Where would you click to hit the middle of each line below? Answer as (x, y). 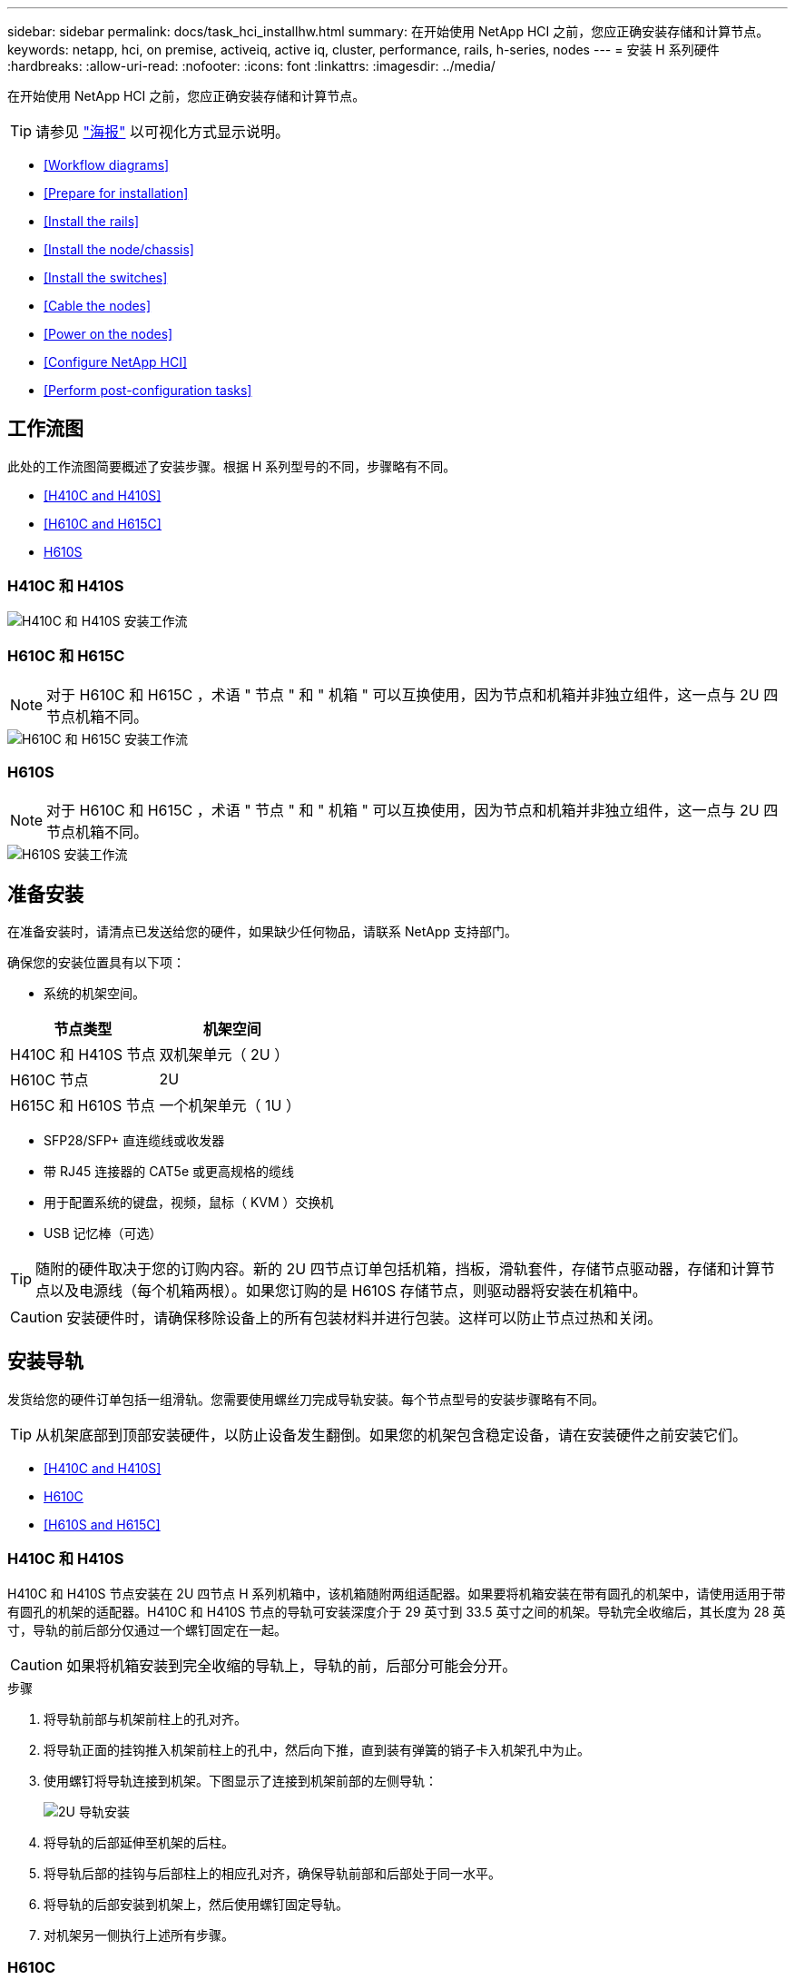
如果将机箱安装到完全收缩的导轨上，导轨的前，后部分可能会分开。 (292, 1665)
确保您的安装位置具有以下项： (96, 962)
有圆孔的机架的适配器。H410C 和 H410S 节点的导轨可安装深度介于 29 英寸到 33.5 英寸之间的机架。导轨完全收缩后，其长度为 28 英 (397, 1611)
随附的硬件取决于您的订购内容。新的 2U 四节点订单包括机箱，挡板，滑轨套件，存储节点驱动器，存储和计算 (398, 1268)
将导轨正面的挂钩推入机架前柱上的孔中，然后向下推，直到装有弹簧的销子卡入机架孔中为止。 (317, 1749)
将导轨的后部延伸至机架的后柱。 (139, 1842)
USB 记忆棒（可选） (103, 1233)
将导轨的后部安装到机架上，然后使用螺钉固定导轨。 (196, 1904)
